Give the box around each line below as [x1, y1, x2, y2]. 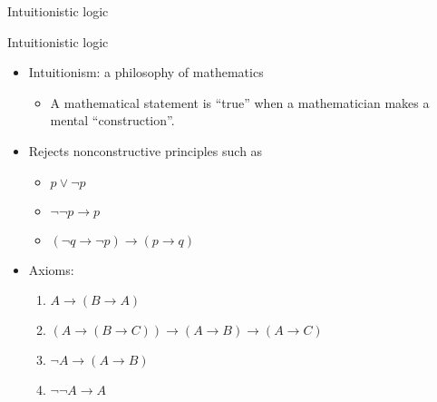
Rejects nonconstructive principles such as [28, 141, 263, 160]
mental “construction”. [50, 111, 175, 130]
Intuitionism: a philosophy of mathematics [28, 63, 264, 82]
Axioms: [28, 260, 74, 279]
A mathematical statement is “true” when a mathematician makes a [50, 93, 430, 112]
